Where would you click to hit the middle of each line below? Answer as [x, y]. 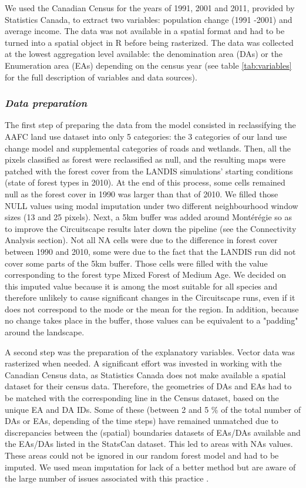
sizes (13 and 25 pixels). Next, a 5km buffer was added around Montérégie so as [148, 217]
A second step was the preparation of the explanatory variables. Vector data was [150, 351]
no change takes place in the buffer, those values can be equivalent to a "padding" [152, 320]
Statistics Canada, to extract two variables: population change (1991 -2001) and [149, 19]
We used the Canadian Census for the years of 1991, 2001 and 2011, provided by [150, 8]
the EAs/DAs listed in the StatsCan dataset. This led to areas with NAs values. [149, 444]
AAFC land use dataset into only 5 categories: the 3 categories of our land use [146, 136]
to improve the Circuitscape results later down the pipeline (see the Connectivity [151, 228]
